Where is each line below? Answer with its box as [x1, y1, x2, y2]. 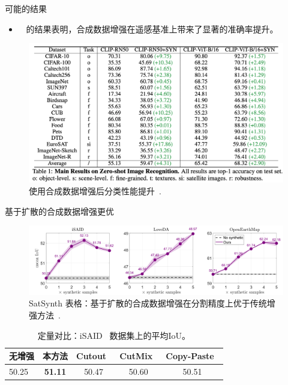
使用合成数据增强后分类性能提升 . [29, 185, 161, 197]
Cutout [76, 350, 107, 362]
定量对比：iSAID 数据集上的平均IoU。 [37, 329, 190, 341]
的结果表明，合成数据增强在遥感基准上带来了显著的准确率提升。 [26, 22, 278, 35]
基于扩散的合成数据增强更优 [5, 204, 114, 217]
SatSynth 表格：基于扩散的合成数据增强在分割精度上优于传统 [29, 297, 267, 309]
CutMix [119, 350, 153, 362]
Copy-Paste [166, 350, 214, 362]
